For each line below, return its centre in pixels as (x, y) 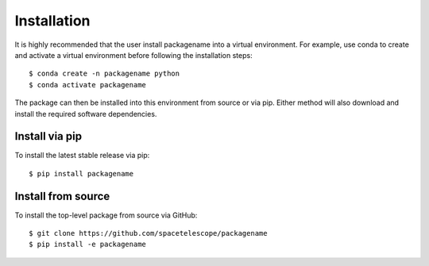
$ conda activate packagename (88, 85)
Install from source (62, 196)
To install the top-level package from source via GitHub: (106, 215)
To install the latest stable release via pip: (82, 156)
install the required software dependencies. (86, 114)
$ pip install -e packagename (88, 245)
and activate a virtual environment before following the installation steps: (134, 55)
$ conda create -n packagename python (104, 74)
